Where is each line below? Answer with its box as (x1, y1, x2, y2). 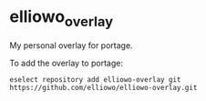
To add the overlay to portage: (9, 57, 123, 68)
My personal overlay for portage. (9, 39, 134, 51)
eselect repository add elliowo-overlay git (9, 75, 181, 84)
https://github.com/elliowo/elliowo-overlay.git (9, 83, 198, 92)
